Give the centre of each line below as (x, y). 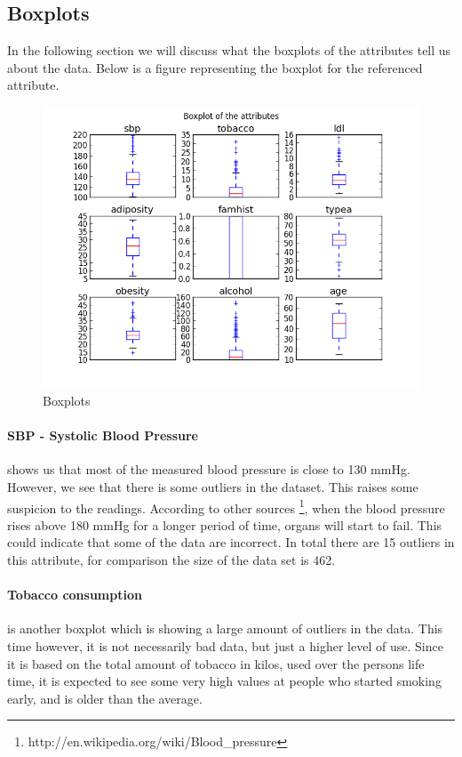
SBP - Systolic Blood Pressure (103, 435)
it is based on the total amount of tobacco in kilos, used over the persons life (216, 663)
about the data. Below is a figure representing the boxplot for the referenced (215, 67)
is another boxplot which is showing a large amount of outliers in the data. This (225, 628)
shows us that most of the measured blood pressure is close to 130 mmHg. (209, 469)
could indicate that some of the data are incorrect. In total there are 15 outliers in (231, 542)
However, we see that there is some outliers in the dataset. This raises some (213, 486)
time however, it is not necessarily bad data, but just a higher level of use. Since (225, 645)
